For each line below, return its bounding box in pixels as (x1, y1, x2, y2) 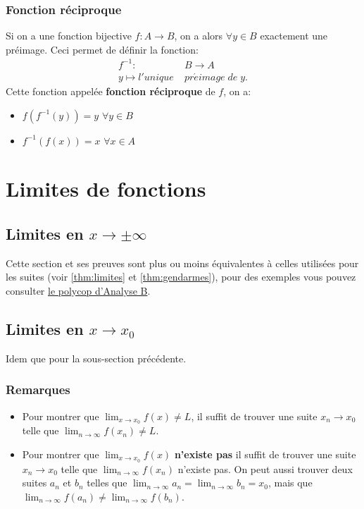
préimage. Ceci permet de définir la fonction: (6, 42, 199, 56)
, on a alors (174, 28, 223, 43)
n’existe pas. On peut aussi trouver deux (177, 461, 353, 476)
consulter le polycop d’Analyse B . (6, 283, 151, 298)
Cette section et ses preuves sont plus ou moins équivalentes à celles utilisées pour (6, 255, 359, 270)
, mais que (268, 475, 313, 490)
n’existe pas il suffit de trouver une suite (174, 446, 356, 461)
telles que (87, 475, 127, 490)
